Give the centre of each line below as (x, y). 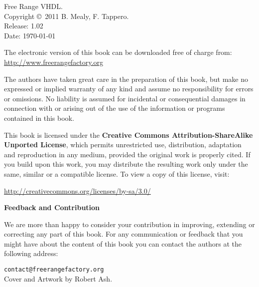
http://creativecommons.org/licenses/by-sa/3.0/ (77, 190)
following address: (31, 253)
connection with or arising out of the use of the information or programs (115, 108)
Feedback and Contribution (52, 207)
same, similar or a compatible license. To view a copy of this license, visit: (117, 173)
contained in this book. (39, 118)
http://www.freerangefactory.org (54, 62)
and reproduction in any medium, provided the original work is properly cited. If (127, 154)
